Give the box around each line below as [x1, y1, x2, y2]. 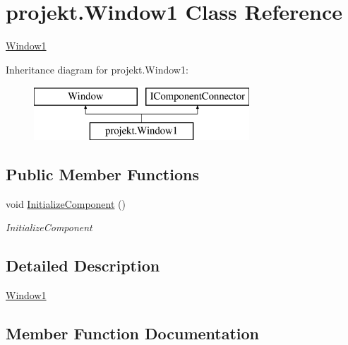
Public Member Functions [6, 163, 199, 185]
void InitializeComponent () [6, 196, 126, 211]
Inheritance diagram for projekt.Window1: [6, 62, 188, 76]
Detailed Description [6, 255, 160, 276]
